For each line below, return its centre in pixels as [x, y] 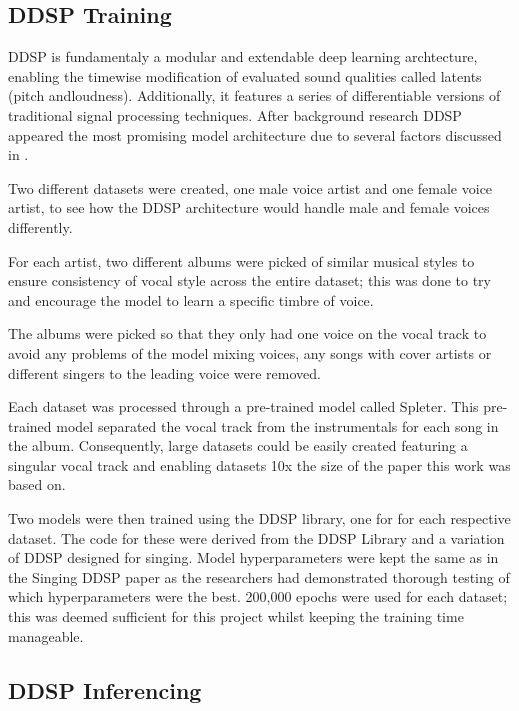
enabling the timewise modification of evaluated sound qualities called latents [245, 75]
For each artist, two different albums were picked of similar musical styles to [241, 260]
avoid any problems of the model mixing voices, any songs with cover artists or [250, 352]
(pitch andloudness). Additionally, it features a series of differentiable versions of [254, 95]
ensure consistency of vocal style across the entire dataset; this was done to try [249, 280]
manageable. [46, 635]
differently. [40, 226]
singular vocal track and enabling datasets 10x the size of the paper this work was [259, 464]
